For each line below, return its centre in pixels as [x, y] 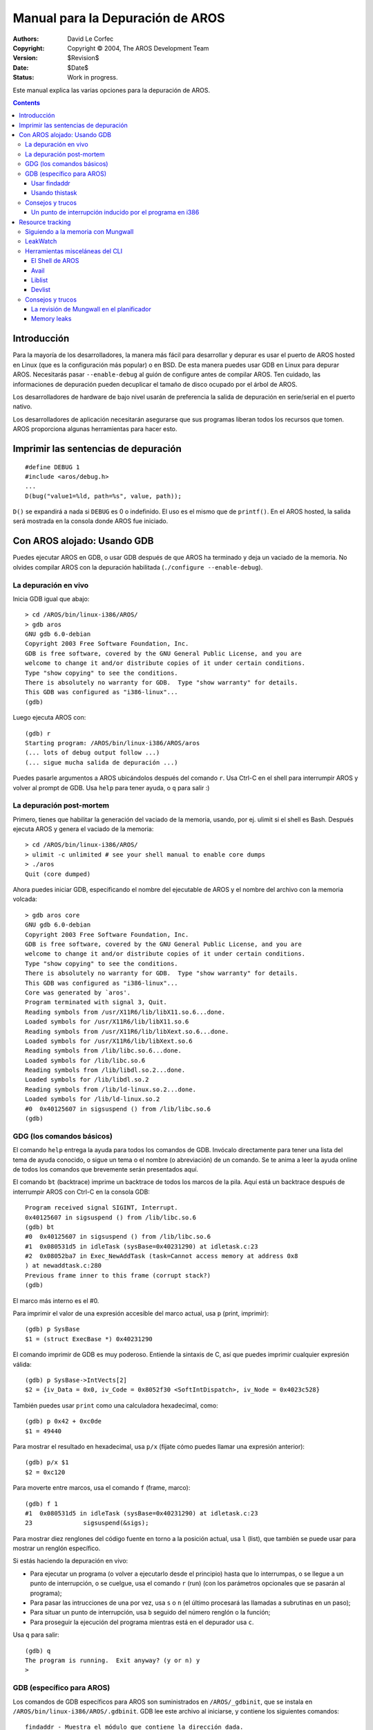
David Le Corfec [90, 39]
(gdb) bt [40, 1227]
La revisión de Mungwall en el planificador [91, 309]
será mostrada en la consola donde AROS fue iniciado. [90, 521]
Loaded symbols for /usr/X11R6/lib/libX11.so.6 [107, 1022]
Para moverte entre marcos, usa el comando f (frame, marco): [102, 1488]
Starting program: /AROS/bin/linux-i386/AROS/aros [113, 743]
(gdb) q [38, 1651]
